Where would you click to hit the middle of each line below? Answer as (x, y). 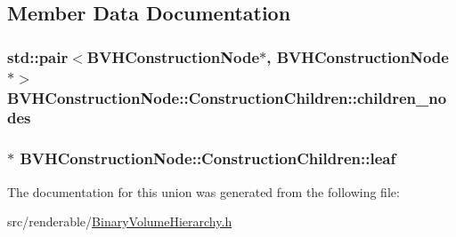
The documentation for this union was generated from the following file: (204, 191)
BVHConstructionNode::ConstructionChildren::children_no (227, 97)
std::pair (38, 56)
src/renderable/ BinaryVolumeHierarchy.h (120, 221)
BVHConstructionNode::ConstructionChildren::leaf (208, 158)
